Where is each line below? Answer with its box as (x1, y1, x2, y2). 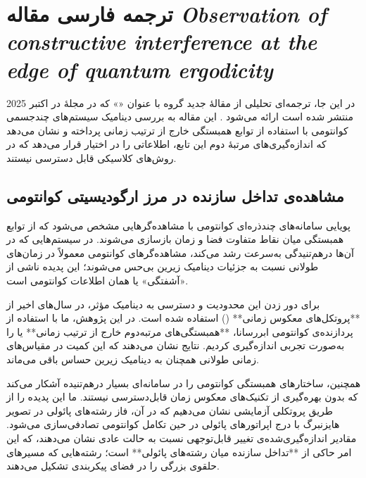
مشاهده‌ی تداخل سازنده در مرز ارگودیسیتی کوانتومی (6, 184, 344, 206)
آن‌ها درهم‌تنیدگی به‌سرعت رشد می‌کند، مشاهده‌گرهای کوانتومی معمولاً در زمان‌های (6, 245, 354, 260)
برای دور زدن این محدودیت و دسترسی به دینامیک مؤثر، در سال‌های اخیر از (6, 296, 320, 311)
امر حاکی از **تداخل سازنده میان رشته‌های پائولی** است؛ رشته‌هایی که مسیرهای (6, 444, 352, 459)
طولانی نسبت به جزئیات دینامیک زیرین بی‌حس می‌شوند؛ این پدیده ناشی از (6, 259, 319, 274)
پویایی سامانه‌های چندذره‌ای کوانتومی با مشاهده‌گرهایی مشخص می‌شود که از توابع (6, 218, 351, 232)
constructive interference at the (6, 27, 317, 56)
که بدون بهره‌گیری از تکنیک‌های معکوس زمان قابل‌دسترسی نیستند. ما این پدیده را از (6, 389, 358, 404)
